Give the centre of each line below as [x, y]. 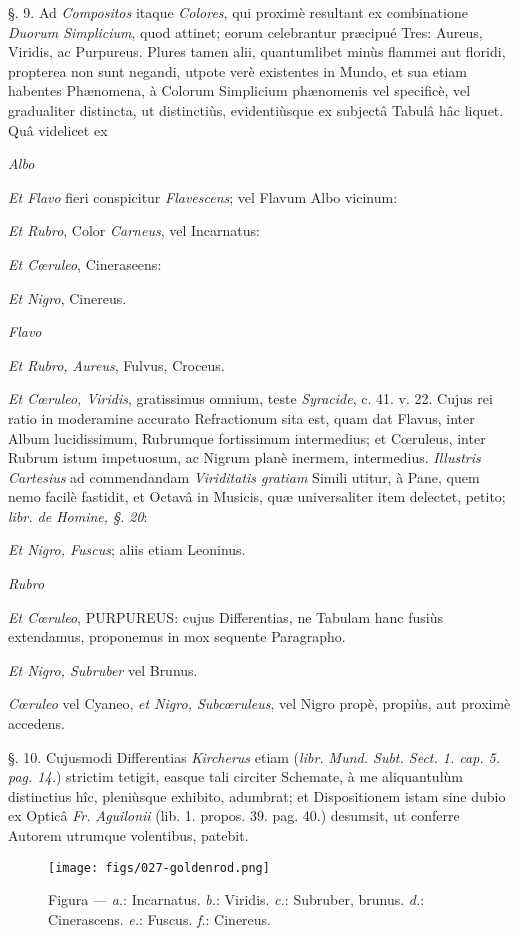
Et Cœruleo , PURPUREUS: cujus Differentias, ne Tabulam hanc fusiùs [226, 616]
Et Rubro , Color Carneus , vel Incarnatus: [134, 230]
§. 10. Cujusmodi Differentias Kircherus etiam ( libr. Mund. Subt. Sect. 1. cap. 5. [254, 756]
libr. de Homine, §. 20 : [78, 515]
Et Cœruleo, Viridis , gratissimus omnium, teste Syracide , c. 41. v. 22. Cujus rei [250, 398]
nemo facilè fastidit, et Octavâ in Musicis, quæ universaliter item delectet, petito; [257, 496]
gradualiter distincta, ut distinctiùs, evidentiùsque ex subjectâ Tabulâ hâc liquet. [256, 109]
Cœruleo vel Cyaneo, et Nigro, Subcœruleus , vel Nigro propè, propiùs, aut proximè [259, 703]
